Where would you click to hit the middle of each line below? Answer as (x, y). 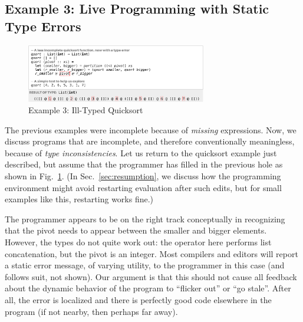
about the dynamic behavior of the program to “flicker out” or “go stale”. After (148, 288)
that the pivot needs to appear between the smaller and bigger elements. (136, 230)
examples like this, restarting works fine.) (79, 199)
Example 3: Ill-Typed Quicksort (86, 110)
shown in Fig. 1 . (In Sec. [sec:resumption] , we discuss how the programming (143, 176)
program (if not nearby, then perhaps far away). (91, 311)
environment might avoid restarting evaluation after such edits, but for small (143, 187)
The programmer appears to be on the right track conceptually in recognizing (145, 218)
